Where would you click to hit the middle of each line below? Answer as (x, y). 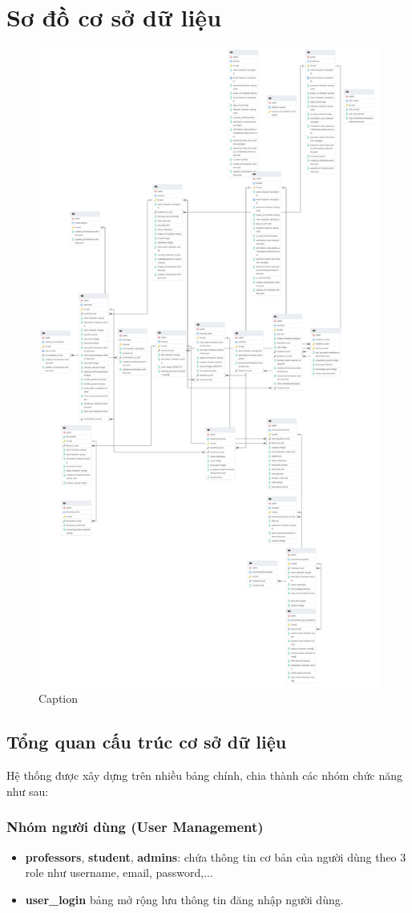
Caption (59, 698)
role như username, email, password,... (119, 872)
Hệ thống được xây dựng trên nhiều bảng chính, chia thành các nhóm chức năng (204, 775)
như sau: (28, 791)
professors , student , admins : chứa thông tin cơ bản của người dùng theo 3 (216, 856)
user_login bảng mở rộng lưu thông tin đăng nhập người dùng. (184, 899)
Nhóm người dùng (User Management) (135, 827)
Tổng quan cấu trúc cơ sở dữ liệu (147, 742)
